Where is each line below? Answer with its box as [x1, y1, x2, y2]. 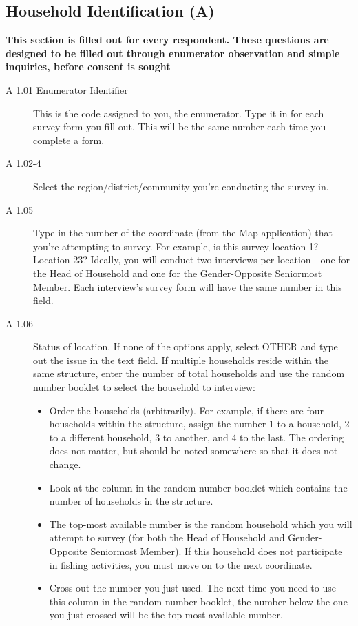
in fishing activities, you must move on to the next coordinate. [49, 557, 313, 572]
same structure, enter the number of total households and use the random [33, 366, 345, 381]
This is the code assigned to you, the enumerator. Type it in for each [33, 105, 324, 120]
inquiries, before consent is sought [6, 59, 171, 74]
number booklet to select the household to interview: [33, 380, 256, 394]
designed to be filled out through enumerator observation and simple [6, 46, 340, 60]
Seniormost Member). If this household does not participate [90, 544, 343, 558]
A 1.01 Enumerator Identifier [6, 82, 128, 97]
